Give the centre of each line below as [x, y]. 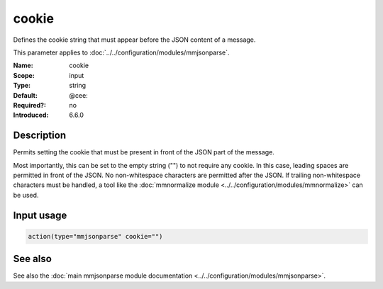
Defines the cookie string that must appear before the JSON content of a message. [134, 40]
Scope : [24, 75]
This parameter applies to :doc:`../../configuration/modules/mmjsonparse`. [121, 52]
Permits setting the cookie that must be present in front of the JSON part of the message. [144, 152]
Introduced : [31, 115]
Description [40, 136]
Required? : [29, 105]
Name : [23, 66]
